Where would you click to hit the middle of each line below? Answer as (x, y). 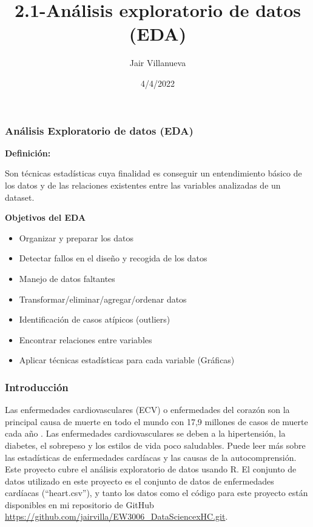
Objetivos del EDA (45, 217)
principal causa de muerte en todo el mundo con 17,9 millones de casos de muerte (156, 421)
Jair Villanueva (158, 63)
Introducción (37, 387)
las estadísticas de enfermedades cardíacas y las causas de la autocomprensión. (151, 457)
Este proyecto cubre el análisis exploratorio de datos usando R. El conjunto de (151, 469)
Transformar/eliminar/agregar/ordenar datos (103, 299)
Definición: (28, 153)
